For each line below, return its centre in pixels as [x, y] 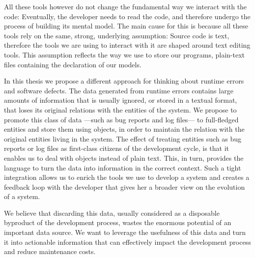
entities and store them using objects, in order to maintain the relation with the [124, 129]
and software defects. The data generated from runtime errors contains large [119, 90]
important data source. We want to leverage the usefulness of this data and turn [125, 232]
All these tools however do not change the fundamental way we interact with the [126, 6]
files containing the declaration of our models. [73, 64]
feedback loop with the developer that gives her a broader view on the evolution [125, 186]
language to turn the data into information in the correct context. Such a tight [123, 167]
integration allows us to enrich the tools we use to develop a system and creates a [127, 177]
